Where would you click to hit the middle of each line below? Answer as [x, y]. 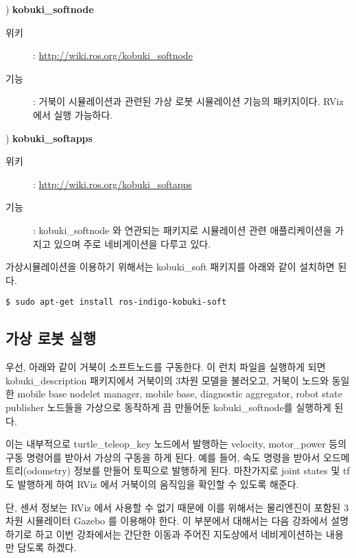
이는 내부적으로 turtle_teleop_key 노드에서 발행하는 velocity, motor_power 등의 [176, 444]
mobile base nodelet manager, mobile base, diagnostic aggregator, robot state [180, 394]
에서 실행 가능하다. [73, 114]
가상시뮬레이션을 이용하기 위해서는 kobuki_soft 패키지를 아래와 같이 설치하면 [170, 267]
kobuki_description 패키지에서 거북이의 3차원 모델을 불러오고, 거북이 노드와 [167, 380]
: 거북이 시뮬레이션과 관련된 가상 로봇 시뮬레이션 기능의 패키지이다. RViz [188, 101]
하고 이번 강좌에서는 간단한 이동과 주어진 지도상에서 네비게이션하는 [179, 534]
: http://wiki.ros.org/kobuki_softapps [112, 184]
